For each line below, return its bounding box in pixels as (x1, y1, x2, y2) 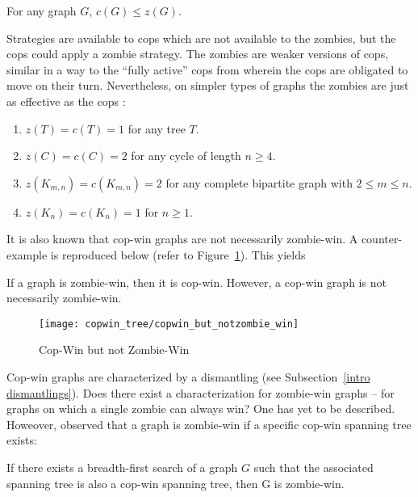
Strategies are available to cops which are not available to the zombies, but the (6, 29, 396, 46)
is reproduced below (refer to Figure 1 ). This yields (50, 246, 306, 263)
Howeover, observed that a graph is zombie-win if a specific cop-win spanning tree (6, 415, 412, 432)
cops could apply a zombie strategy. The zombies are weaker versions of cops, (6, 45, 389, 62)
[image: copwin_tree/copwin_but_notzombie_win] (39, 318, 299, 330)
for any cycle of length (131, 147, 241, 164)
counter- (361, 230, 403, 247)
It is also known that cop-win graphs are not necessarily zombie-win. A (6, 230, 358, 247)
